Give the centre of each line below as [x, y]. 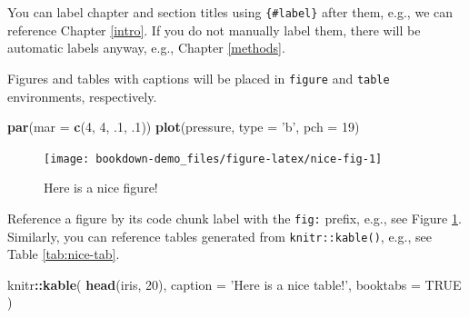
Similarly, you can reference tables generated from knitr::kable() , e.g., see [220, 236]
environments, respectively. [82, 96]
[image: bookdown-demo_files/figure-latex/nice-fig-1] [213, 159]
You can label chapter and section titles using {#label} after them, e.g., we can [230, 12]
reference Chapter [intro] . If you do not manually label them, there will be [214, 30]
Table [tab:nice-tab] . [64, 254]
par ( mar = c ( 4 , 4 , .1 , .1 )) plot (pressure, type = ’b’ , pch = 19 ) [184, 127]
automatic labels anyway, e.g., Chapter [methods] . [146, 48]
